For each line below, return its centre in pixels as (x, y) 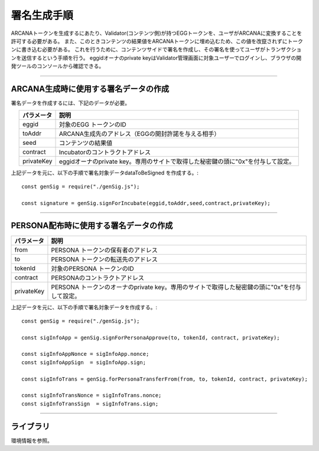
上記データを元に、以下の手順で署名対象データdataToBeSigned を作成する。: (105, 173)
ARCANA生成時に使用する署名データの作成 (90, 89)
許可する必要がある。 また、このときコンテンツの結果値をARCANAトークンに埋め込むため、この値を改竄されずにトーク (157, 41)
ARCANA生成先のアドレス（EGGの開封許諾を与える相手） (139, 134)
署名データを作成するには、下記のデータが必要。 (70, 103)
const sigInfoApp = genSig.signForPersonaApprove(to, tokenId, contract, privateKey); (151, 338)
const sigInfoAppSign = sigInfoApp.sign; (84, 362)
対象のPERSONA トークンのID (92, 269)
